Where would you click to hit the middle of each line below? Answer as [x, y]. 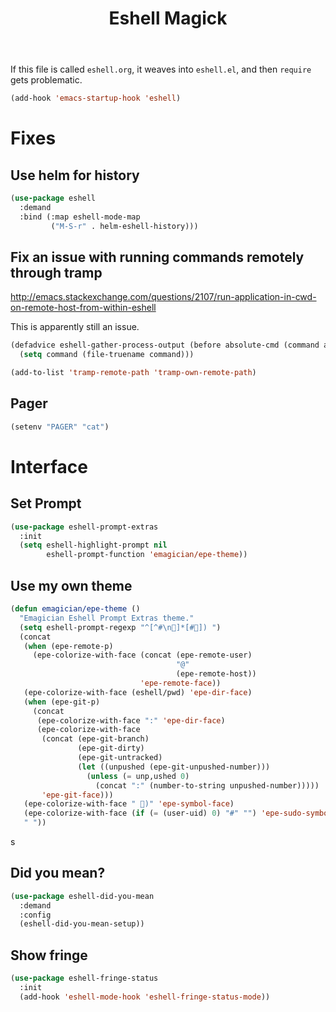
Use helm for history [75, 175]
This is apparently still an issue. [75, 327]
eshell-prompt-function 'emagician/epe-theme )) [147, 555]
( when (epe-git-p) [62, 702]
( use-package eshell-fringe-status [84, 978]
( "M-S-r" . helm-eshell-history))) [124, 226]
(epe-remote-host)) [216, 674]
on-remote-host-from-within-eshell [83, 308]
